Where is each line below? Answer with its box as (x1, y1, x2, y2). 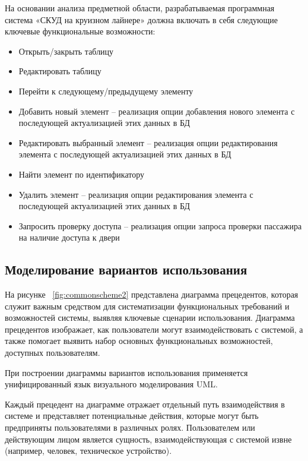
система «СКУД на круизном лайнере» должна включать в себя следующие (5, 13, 278, 26)
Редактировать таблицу (18, 65, 101, 77)
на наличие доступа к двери (18, 231, 120, 244)
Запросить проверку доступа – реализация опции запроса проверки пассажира (18, 219, 302, 232)
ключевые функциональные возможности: (5, 25, 155, 37)
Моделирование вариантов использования (5, 260, 247, 279)
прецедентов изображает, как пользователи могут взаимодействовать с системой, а (5, 323, 303, 335)
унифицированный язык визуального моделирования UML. (5, 378, 218, 390)
